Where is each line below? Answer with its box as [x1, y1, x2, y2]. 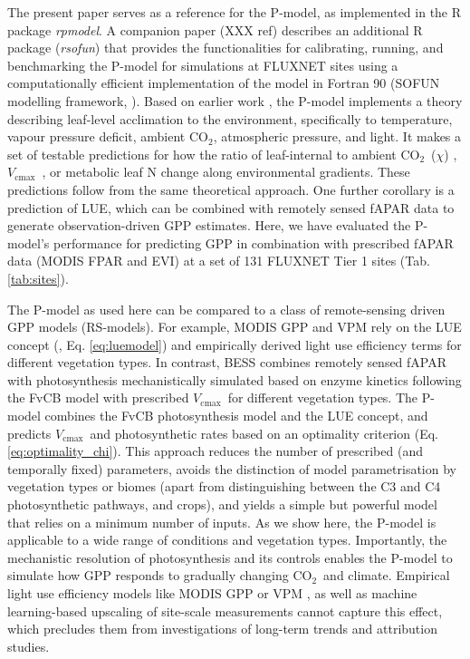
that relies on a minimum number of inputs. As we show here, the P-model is [7, 512, 436, 531]
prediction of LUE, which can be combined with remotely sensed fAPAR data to [7, 198, 455, 217]
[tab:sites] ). [7, 268, 69, 287]
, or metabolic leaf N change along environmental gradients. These [42, 162, 410, 181]
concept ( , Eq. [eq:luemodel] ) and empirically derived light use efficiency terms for [7, 334, 462, 354]
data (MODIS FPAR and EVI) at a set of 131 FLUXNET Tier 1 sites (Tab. [7, 251, 430, 270]
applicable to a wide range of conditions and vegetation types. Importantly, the [7, 530, 447, 549]
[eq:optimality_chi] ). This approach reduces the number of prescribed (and [7, 441, 423, 460]
